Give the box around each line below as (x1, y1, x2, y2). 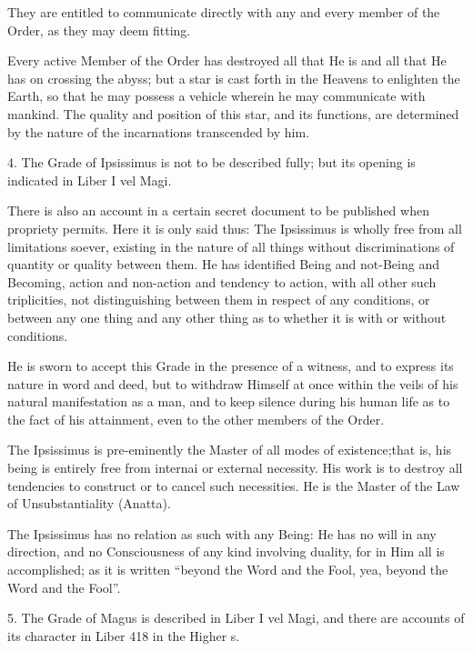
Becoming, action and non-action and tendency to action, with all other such (7, 272, 437, 291)
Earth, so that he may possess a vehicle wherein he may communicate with (7, 86, 426, 105)
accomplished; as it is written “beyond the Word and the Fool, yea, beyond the (7, 560, 448, 579)
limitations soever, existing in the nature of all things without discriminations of (7, 236, 455, 255)
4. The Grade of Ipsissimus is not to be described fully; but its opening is (7, 153, 416, 172)
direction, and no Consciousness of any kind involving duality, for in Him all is (7, 542, 445, 561)
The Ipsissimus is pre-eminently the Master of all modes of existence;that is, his (7, 440, 452, 459)
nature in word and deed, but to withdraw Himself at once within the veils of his (7, 374, 458, 393)
